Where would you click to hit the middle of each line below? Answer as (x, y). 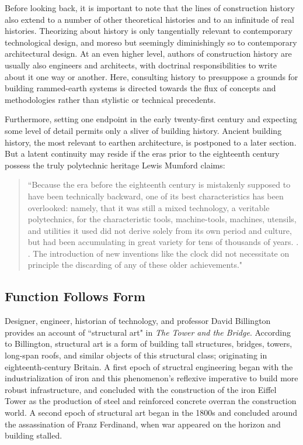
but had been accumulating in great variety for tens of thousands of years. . (163, 242)
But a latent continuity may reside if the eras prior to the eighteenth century (142, 153)
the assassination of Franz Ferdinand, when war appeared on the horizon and (143, 424)
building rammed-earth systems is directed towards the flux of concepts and (140, 88)
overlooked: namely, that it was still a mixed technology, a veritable (149, 207)
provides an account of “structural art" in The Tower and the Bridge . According (148, 332)
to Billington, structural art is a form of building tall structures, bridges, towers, (149, 344)
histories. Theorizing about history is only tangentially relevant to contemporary (149, 31)
